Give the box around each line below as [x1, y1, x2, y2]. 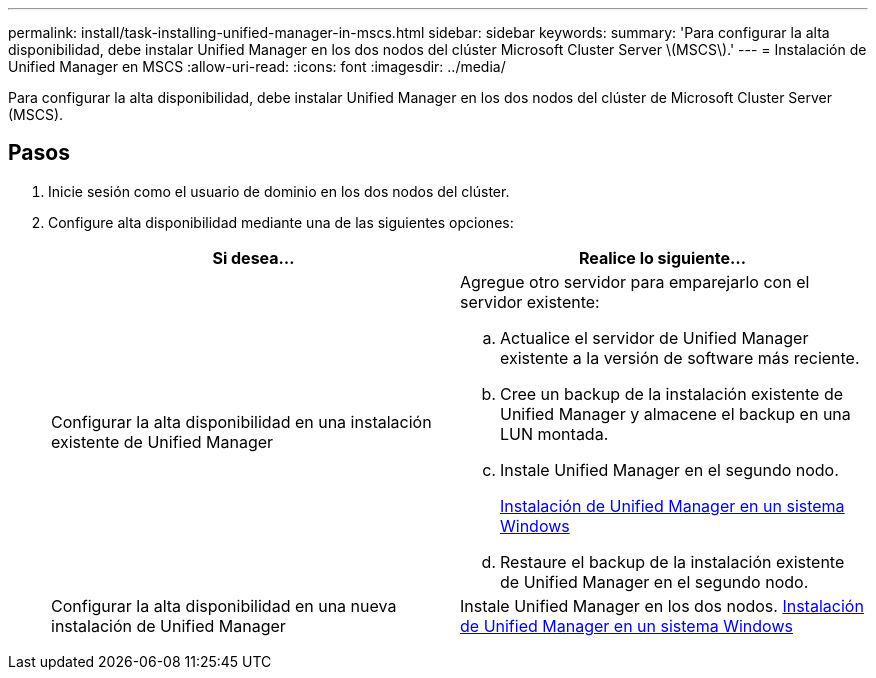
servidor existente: [460, 291, 600, 312]
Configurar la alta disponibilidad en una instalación [51, 411, 432, 432]
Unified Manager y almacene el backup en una [500, 403, 851, 424]
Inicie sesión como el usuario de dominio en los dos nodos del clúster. [48, 182, 510, 200]
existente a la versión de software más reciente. [500, 347, 860, 368]
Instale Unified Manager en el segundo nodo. [500, 459, 839, 480]
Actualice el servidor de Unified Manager [500, 327, 809, 348]
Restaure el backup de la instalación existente [500, 551, 845, 572]
